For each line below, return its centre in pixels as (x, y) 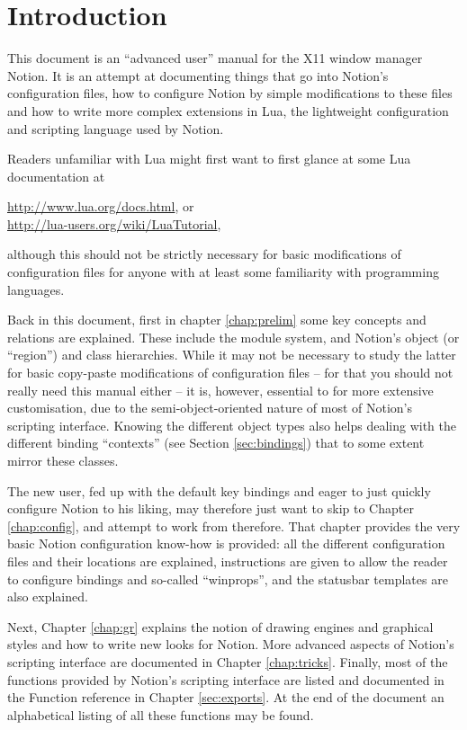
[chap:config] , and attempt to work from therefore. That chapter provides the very (234, 525)
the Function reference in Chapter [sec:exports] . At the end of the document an (226, 697)
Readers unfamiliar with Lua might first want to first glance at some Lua (209, 159)
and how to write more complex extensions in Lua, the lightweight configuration (228, 110)
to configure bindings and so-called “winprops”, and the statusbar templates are (228, 579)
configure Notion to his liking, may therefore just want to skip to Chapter (211, 508)
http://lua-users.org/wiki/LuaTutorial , (114, 223)
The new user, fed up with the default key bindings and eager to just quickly (219, 490)
